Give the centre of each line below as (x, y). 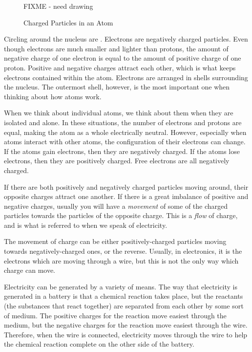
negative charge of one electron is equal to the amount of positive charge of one (123, 58)
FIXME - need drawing (58, 6)
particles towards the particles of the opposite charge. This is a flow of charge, (121, 215)
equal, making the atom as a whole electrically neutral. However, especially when (125, 132)
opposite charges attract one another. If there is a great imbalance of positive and (126, 196)
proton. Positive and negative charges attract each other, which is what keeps (120, 67)
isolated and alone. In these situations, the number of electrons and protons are (123, 122)
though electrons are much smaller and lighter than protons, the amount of (116, 48)
